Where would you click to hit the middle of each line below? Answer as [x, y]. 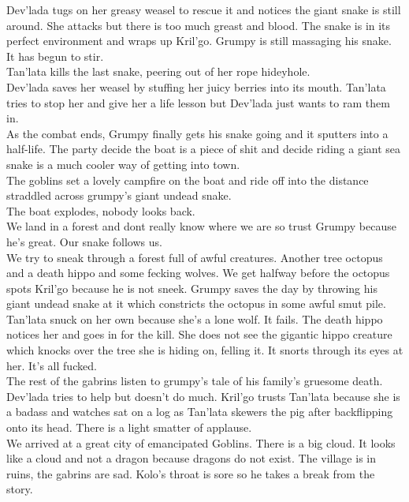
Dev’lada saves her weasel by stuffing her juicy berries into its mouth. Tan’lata [196, 86]
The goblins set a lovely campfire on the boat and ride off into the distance [188, 180]
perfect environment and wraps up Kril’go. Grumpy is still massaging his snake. [199, 41]
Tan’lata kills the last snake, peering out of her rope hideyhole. [158, 71]
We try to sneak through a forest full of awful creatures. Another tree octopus [195, 257]
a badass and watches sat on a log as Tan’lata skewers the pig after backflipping [200, 412]
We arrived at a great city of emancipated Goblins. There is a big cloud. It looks [201, 442]
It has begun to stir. [55, 56]
